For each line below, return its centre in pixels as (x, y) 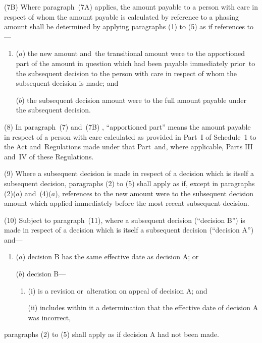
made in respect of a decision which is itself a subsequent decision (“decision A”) (129, 230)
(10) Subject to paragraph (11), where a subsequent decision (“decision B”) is (125, 220)
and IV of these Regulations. (49, 156)
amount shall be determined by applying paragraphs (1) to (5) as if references (124, 26)
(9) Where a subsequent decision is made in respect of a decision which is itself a (129, 173)
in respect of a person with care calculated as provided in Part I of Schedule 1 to (130, 136)
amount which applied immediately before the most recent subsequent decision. (127, 203)
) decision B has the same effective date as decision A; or (111, 256)
